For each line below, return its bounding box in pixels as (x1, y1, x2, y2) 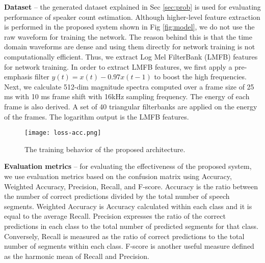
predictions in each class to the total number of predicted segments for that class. (4, 220, 258, 231)
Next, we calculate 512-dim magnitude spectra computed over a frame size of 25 (4, 81, 254, 92)
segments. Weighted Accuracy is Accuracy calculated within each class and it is (4, 200, 252, 211)
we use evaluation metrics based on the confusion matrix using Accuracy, (4, 170, 232, 181)
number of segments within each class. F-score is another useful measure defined (4, 241, 254, 251)
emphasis (4, 71, 33, 82)
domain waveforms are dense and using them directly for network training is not (4, 41, 255, 52)
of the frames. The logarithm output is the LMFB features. (4, 111, 189, 122)
